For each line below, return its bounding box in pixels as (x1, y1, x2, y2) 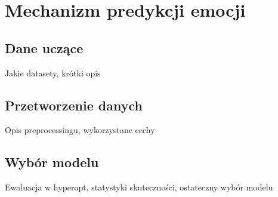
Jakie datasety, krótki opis (5, 66, 101, 79)
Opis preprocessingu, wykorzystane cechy (5, 124, 155, 136)
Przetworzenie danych (5, 96, 143, 114)
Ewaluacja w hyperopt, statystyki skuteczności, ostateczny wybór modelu (5, 181, 273, 193)
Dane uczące (5, 38, 84, 57)
